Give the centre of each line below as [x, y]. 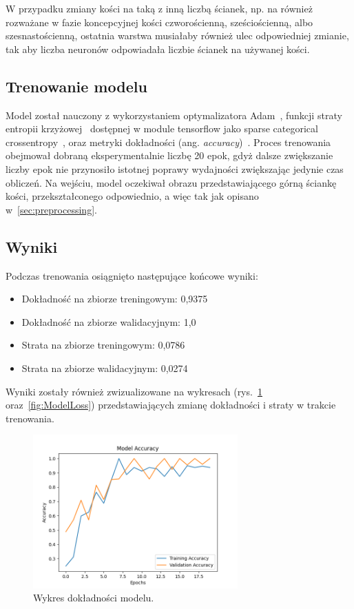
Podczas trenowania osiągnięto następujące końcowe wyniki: [132, 275]
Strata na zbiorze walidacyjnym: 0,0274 [105, 368]
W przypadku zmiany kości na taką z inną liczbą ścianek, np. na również [159, 8]
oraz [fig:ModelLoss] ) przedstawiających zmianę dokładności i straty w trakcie [171, 405]
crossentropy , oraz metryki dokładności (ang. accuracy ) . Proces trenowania [168, 142]
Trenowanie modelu [76, 86]
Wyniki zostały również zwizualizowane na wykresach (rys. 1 [134, 391]
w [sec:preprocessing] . [51, 209]
